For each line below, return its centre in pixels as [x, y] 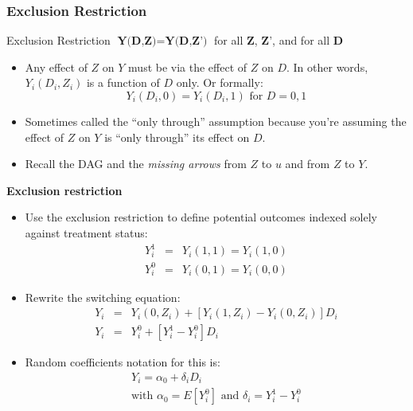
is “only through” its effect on [177, 137]
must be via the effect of [188, 67]
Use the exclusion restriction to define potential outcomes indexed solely [201, 217]
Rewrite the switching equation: [103, 297]
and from [308, 164]
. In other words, [327, 67]
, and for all [301, 40]
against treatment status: [86, 232]
